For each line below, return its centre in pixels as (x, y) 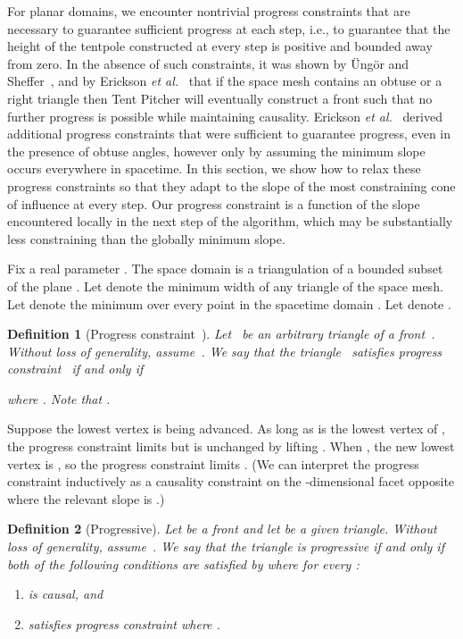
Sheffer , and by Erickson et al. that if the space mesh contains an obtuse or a (225, 81)
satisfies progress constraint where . (124, 623)
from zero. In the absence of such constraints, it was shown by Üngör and (208, 63)
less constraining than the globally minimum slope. (146, 238)
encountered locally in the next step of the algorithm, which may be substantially (230, 221)
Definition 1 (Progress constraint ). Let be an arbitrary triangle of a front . (221, 334)
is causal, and (66, 594)
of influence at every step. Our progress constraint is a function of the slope (214, 203)
